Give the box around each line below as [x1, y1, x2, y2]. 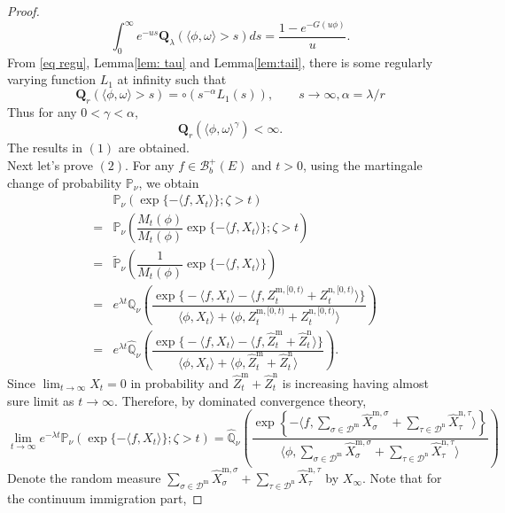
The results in [7, 138, 82, 157]
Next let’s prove [7, 156, 93, 175]
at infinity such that [117, 70, 227, 89]
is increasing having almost [282, 373, 429, 392]
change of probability [7, 173, 122, 191]
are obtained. [118, 138, 190, 157]
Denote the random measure [7, 468, 161, 486]
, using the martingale [302, 156, 423, 175]
